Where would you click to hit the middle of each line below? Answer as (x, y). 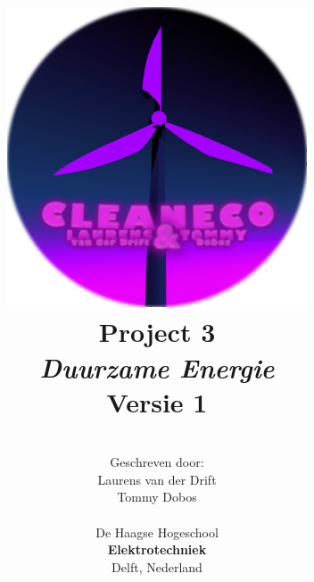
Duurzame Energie (157, 367)
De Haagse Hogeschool (157, 532)
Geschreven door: (157, 462)
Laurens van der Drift (157, 479)
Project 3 (157, 332)
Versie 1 (157, 401)
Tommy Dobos (157, 497)
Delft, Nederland (157, 566)
